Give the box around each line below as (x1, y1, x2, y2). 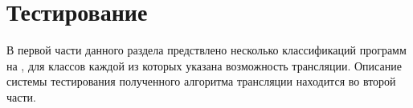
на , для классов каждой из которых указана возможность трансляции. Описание (6, 57, 402, 74)
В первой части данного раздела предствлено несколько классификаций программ (6, 42, 407, 58)
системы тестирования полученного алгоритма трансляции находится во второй (6, 73, 396, 90)
